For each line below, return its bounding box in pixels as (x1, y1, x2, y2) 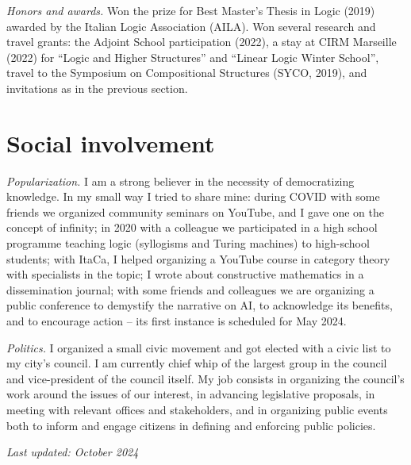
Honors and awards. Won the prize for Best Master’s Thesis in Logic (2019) (6, 2, 375, 18)
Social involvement (6, 126, 215, 159)
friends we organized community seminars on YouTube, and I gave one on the (6, 203, 384, 220)
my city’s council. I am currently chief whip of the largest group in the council (6, 355, 387, 371)
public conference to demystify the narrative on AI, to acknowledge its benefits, (6, 297, 393, 313)
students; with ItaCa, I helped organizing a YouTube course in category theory (6, 250, 390, 267)
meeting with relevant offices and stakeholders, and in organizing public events (6, 402, 388, 417)
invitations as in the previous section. (6, 79, 188, 96)
